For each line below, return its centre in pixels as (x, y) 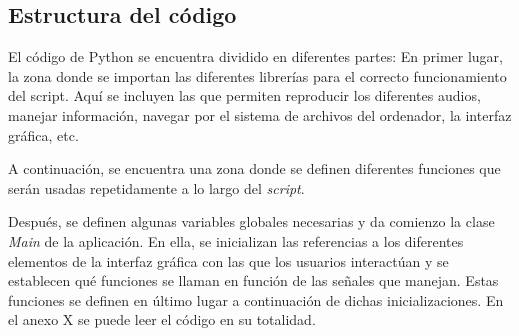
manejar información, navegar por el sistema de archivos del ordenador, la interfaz (260, 114)
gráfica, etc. (43, 134)
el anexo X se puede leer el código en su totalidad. (162, 319)
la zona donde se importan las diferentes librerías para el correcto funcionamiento (257, 75)
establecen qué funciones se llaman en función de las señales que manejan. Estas (253, 280)
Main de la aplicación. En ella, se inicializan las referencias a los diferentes (236, 240)
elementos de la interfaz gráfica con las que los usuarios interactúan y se (228, 260)
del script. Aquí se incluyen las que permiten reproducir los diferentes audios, (244, 95)
